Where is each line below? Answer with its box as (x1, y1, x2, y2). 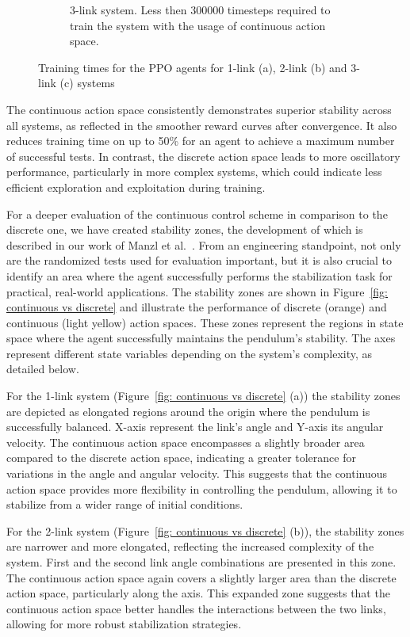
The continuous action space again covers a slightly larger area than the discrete (6, 569, 397, 586)
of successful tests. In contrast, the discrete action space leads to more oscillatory (6, 147, 400, 164)
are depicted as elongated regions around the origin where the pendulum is (6, 402, 370, 419)
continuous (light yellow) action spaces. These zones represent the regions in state (6, 314, 404, 330)
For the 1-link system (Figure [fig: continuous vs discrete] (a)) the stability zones (6, 387, 400, 404)
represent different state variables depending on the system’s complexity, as (6, 345, 373, 361)
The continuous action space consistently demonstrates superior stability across (6, 101, 392, 117)
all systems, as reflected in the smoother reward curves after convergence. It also (6, 116, 397, 133)
